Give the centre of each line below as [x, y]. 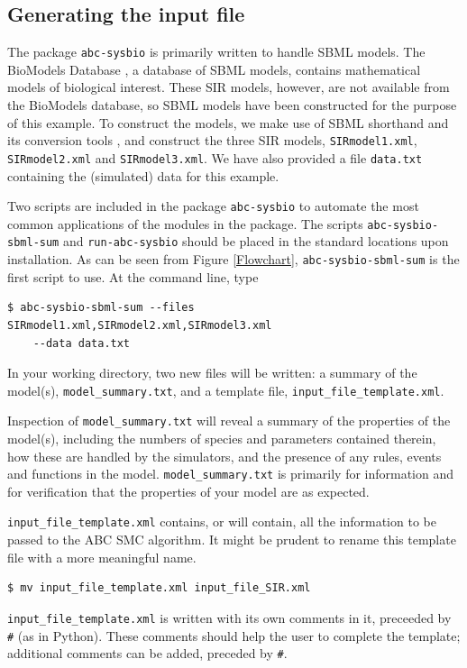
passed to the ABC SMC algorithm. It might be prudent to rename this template [232, 540]
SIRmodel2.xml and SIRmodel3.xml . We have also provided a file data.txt [215, 157]
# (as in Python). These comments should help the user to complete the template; [234, 635]
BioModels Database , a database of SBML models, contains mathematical [214, 69]
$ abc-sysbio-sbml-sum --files [101, 308]
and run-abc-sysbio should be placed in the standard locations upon [256, 241]
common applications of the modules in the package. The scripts [185, 223]
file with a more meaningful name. [102, 557]
